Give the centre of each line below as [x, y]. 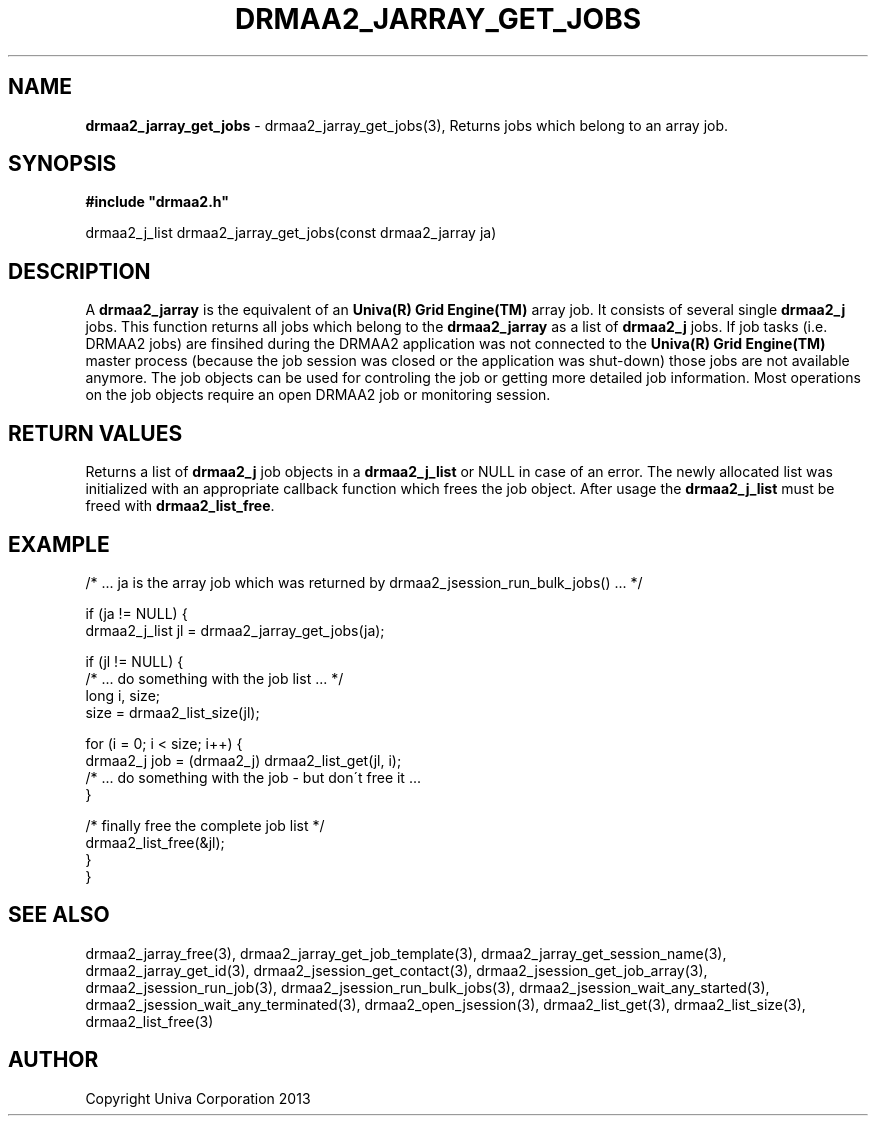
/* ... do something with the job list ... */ [214, 678]
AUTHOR [53, 1060]
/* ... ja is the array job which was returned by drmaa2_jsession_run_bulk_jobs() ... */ [364, 582]
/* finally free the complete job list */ [205, 825]
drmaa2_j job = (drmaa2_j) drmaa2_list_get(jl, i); [243, 760]
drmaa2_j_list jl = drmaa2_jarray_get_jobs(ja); [235, 630]
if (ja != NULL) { [136, 613]
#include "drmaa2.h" [157, 202]
